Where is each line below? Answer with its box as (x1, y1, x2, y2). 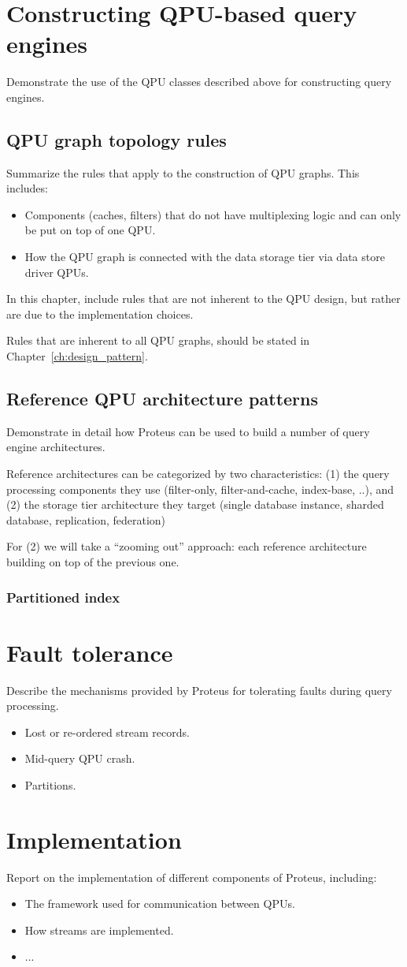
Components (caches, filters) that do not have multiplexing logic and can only (24, 206, 401, 222)
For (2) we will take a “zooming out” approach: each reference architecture (6, 538, 367, 554)
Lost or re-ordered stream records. (24, 723, 190, 740)
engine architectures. (6, 439, 105, 455)
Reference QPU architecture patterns (6, 386, 319, 411)
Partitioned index (6, 587, 120, 607)
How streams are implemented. (24, 921, 174, 938)
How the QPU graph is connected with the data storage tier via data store (24, 248, 385, 265)
